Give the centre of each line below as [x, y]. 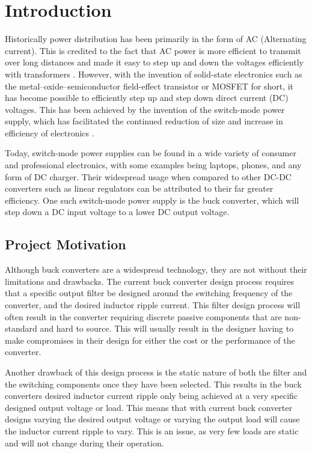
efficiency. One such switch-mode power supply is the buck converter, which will [152, 200]
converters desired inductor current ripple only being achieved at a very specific [151, 396]
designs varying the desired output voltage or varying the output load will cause [152, 419]
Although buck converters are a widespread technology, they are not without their [156, 269]
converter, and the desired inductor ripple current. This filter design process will [153, 305]
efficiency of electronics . [50, 132]
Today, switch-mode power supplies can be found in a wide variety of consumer [151, 153]
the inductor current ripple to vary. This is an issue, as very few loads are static [152, 430]
